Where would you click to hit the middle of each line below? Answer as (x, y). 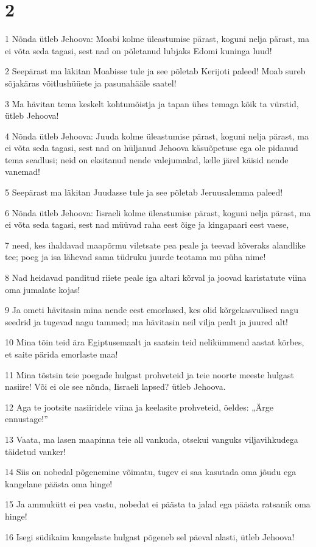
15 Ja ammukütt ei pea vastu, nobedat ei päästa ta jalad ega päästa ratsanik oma (158, 504)
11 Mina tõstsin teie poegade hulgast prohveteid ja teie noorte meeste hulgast (149, 374)
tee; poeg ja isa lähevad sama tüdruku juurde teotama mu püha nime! (135, 257)
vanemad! (23, 171)
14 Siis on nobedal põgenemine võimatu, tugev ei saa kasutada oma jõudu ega (151, 472)
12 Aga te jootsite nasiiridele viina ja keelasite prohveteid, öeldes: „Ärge (139, 407)
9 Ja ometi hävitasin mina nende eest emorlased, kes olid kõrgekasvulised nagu (152, 310)
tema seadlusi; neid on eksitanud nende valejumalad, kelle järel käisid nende (147, 159)
